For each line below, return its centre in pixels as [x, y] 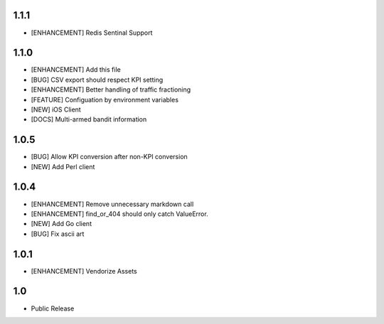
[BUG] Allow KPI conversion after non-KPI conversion [109, 157]
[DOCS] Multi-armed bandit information [89, 119]
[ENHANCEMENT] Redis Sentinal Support [92, 33]
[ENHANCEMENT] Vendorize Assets [84, 271]
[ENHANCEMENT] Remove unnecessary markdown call [112, 204]
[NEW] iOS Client [56, 109]
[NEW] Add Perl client [63, 166]
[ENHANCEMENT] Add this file [76, 70]
